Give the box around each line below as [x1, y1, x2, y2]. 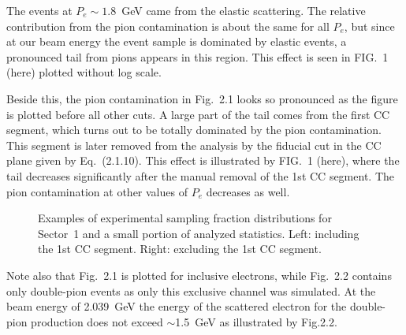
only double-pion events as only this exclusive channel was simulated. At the [6, 282, 376, 299]
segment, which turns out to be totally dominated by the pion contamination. [6, 121, 382, 138]
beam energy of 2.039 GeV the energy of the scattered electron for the [6, 298, 347, 315]
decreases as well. [206, 183, 290, 199]
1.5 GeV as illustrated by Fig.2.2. [175, 313, 337, 329]
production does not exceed [31, 313, 163, 329]
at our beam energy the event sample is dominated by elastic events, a [6, 33, 347, 50]
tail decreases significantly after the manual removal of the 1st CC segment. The [6, 167, 394, 184]
